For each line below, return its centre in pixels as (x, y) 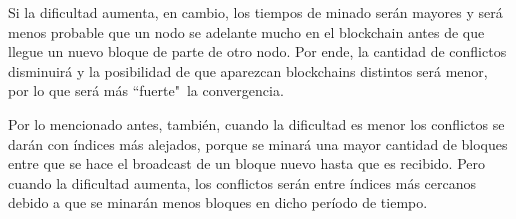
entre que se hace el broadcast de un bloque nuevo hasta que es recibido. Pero (247, 163)
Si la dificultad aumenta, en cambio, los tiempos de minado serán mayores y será (255, 12)
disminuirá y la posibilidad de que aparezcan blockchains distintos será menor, (248, 70)
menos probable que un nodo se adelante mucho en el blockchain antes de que (246, 31)
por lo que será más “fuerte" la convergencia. (146, 90)
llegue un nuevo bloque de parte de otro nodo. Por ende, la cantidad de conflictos (257, 51)
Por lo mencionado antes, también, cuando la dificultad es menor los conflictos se (256, 123)
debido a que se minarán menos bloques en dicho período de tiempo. (218, 202)
